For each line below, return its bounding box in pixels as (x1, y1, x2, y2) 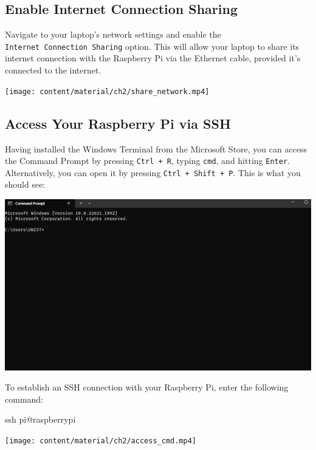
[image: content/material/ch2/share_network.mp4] (5, 87, 210, 96)
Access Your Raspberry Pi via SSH (5, 114, 231, 132)
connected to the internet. (5, 64, 101, 77)
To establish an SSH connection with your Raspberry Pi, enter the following (5, 381, 289, 394)
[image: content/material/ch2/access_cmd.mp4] (5, 436, 196, 445)
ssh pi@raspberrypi (5, 413, 76, 426)
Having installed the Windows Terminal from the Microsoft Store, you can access (5, 142, 307, 155)
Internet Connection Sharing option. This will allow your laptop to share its (5, 39, 300, 52)
